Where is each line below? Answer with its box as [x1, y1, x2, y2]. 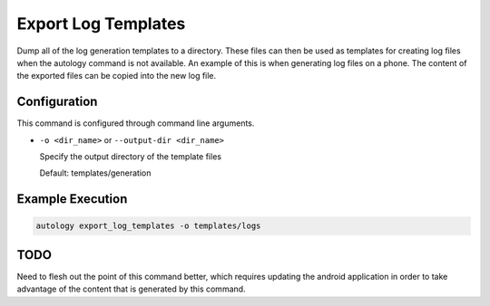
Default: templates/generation [39, 167, 152, 178]
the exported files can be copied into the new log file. [16, 71, 217, 81]
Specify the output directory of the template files [39, 151, 222, 162]
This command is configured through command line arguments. [16, 118, 255, 129]
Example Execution [16, 191, 128, 207]
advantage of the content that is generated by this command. [16, 283, 246, 294]
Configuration [16, 94, 98, 110]
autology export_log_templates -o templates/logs [35, 221, 261, 231]
